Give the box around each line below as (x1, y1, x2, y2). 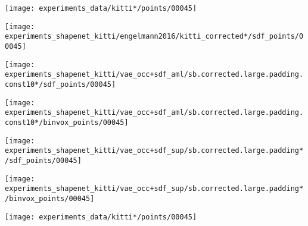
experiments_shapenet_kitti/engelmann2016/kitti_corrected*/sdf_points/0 (5, 32, 304, 41)
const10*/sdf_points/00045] (5, 80, 116, 89)
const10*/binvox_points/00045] (5, 118, 129, 127)
